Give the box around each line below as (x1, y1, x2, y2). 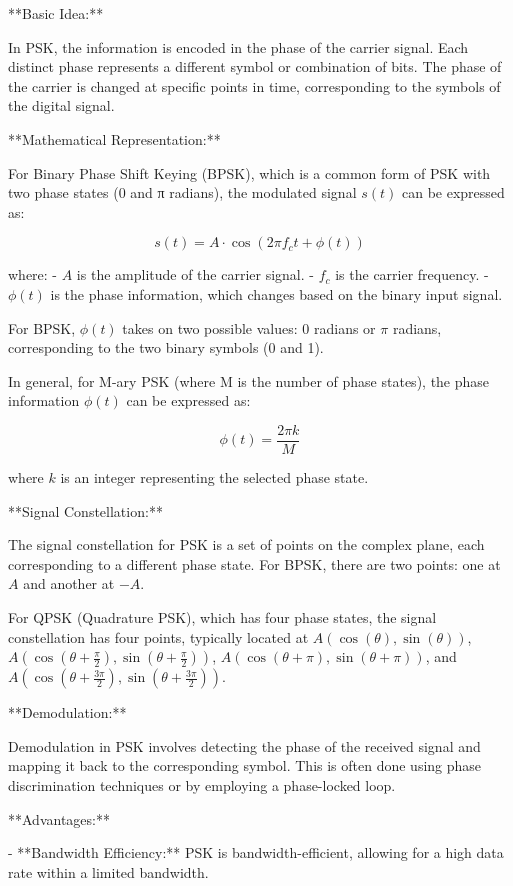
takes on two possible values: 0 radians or (122, 317, 376, 338)
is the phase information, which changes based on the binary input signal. (50, 283, 503, 304)
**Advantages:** (8, 808, 110, 829)
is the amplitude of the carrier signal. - (76, 264, 314, 285)
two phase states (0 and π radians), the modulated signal (8, 182, 357, 203)
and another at (23, 573, 115, 594)
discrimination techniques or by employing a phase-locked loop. (8, 774, 396, 795)
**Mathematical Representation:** (8, 128, 221, 149)
